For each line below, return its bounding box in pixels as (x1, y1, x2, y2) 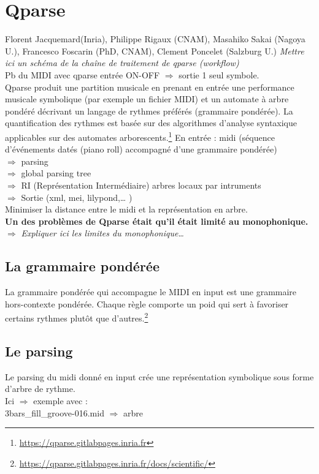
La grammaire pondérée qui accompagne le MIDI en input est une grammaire (5, 285, 297, 298)
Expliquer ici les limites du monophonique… (21, 227, 184, 239)
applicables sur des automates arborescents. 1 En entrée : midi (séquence (5, 129, 275, 143)
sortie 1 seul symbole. (179, 68, 259, 81)
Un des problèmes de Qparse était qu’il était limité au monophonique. (5, 214, 309, 227)
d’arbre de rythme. (5, 382, 75, 395)
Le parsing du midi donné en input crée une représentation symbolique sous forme (5, 370, 314, 383)
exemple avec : (33, 394, 88, 407)
